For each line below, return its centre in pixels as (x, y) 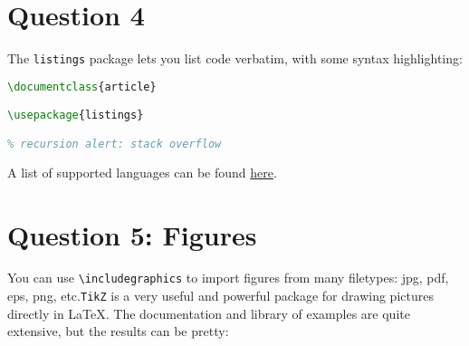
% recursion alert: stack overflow (115, 144)
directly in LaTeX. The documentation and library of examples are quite (209, 313)
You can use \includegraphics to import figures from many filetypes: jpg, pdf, (228, 278)
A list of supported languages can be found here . (142, 172)
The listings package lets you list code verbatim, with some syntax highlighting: (235, 58)
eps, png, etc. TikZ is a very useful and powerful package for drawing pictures (220, 296)
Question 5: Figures (132, 234)
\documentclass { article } (82, 86)
